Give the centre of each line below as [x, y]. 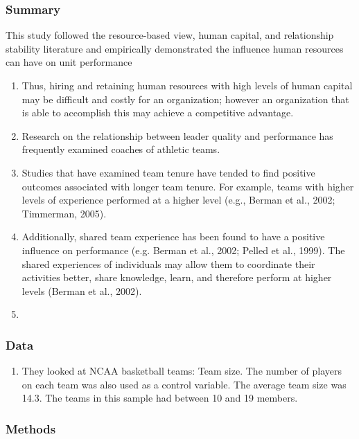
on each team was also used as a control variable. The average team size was [184, 384]
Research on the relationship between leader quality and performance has [177, 135]
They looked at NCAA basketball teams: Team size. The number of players [182, 371]
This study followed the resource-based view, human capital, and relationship [170, 35]
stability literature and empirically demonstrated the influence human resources [175, 48]
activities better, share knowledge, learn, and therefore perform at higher [177, 277]
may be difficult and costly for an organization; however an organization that [185, 99]
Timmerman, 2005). [64, 213]
